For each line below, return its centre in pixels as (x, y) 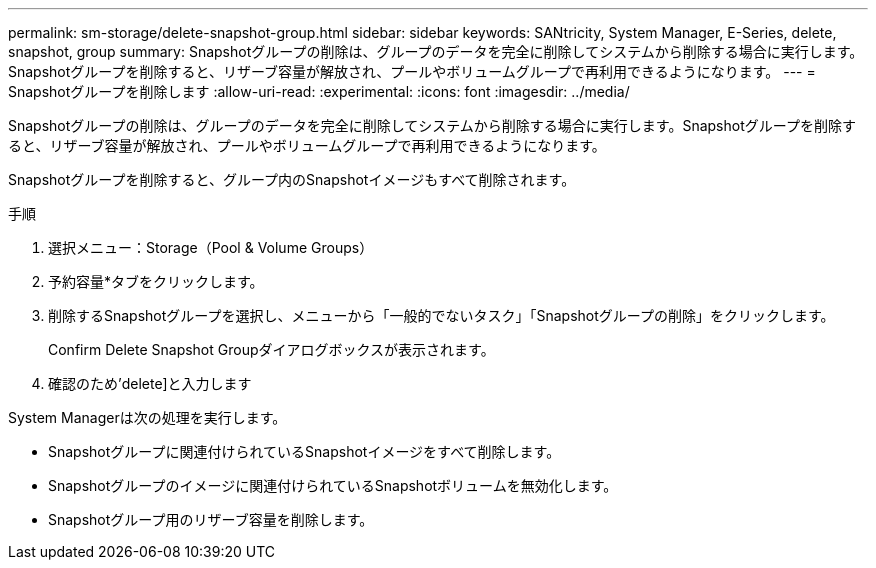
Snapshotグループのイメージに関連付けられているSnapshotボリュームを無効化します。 (333, 485)
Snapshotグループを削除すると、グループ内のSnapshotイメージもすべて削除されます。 (292, 179)
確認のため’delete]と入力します (150, 383)
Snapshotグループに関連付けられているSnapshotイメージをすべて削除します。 (304, 451)
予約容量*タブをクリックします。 (156, 281)
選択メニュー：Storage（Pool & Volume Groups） (211, 247)
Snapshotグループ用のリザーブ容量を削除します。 (211, 519)
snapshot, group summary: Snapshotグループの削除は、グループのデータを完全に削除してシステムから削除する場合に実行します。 (436, 51)
